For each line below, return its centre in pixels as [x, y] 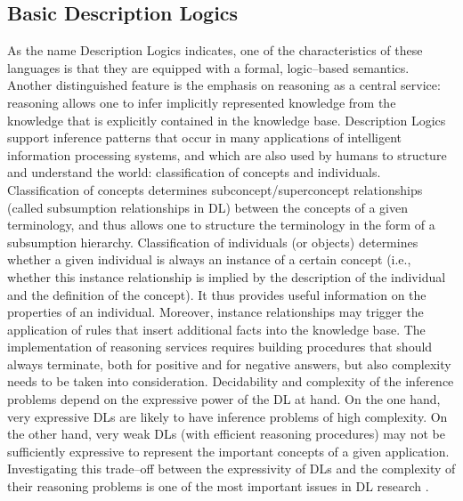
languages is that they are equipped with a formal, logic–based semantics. [208, 67]
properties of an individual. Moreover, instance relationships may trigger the [215, 312]
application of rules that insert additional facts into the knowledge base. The [216, 329]
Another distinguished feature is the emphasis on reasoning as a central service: [224, 85]
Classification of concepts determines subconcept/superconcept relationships [215, 189]
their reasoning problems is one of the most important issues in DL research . [218, 486]
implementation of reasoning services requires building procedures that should [220, 347]
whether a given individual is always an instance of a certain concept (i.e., [209, 259]
